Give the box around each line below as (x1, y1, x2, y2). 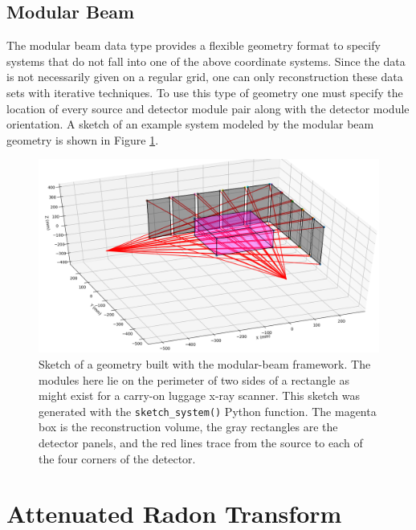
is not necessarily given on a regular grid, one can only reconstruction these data (6, 68, 403, 85)
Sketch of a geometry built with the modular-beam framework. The (39, 355, 371, 372)
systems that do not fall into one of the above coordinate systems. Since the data (6, 52, 406, 69)
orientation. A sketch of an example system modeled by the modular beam (6, 116, 374, 132)
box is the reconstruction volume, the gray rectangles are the (39, 418, 338, 435)
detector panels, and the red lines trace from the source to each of (39, 434, 363, 450)
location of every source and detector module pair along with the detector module (6, 100, 410, 116)
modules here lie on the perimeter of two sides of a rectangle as (39, 371, 349, 388)
